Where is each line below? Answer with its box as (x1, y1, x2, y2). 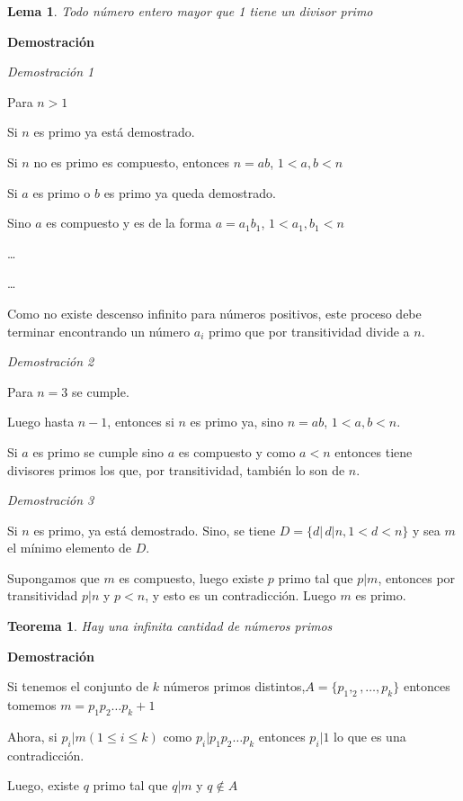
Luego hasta (7, 412, 75, 431)
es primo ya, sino (190, 412, 284, 431)
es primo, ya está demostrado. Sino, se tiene (33, 520, 276, 539)
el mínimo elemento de (7, 538, 132, 557)
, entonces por (378, 568, 456, 587)
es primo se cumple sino (32, 442, 165, 461)
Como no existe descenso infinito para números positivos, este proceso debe (7, 303, 422, 322)
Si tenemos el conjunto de (7, 677, 149, 696)
